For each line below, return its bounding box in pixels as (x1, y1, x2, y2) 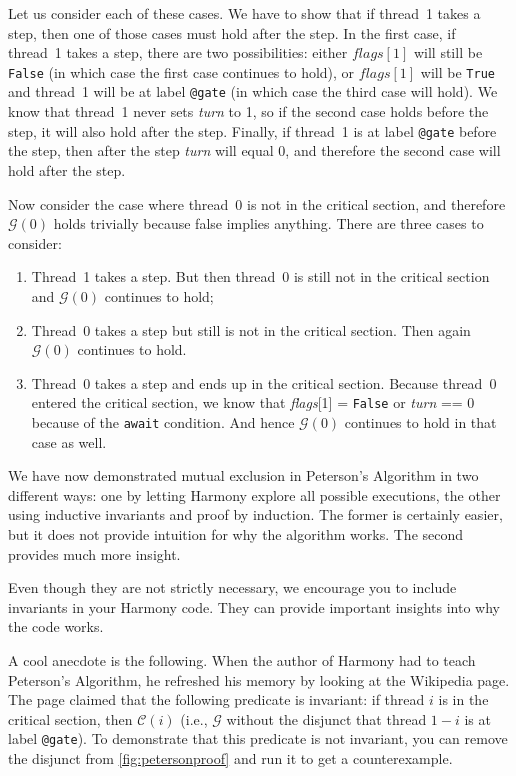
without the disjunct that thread (226, 708, 427, 729)
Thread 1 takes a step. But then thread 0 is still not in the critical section (31, 266, 490, 287)
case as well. (31, 431, 107, 452)
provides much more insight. (8, 543, 181, 564)
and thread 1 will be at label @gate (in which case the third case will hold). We (8, 81, 498, 102)
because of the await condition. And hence (31, 411, 295, 432)
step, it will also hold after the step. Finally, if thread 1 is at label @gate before (8, 120, 497, 141)
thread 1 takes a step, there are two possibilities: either (8, 42, 348, 63)
